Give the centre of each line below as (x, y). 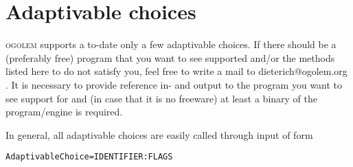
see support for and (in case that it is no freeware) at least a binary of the (162, 98)
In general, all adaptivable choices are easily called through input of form (159, 134)
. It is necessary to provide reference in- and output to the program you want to (174, 84)
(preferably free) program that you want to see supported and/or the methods (170, 57)
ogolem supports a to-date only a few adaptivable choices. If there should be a (171, 44)
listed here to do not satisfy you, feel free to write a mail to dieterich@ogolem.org (176, 71)
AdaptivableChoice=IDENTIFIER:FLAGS (89, 157)
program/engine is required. (64, 112)
